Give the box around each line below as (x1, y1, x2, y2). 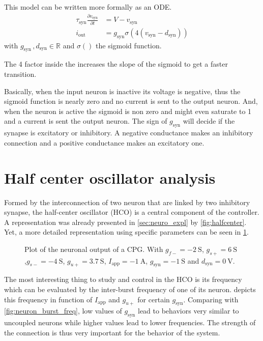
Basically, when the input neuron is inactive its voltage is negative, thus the (4, 86, 241, 96)
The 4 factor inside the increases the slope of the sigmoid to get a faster (4, 59, 228, 69)
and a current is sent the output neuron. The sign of (4, 116, 167, 126)
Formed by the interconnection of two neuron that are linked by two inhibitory (4, 196, 250, 207)
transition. (4, 69, 37, 79)
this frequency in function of (4, 294, 93, 304)
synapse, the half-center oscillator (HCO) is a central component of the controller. (4, 207, 259, 217)
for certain (137, 294, 170, 304)
